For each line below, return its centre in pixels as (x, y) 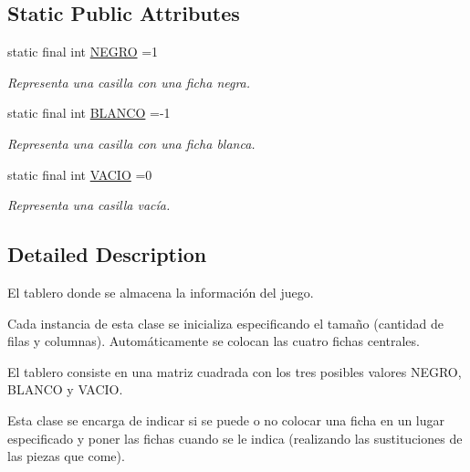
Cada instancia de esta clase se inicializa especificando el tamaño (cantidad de (225, 323)
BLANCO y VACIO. (65, 389)
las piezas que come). (66, 456)
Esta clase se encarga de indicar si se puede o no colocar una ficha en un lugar (226, 420)
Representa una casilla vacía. (89, 205)
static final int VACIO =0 (80, 174)
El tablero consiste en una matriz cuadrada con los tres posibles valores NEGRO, (235, 371)
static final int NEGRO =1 (83, 52)
